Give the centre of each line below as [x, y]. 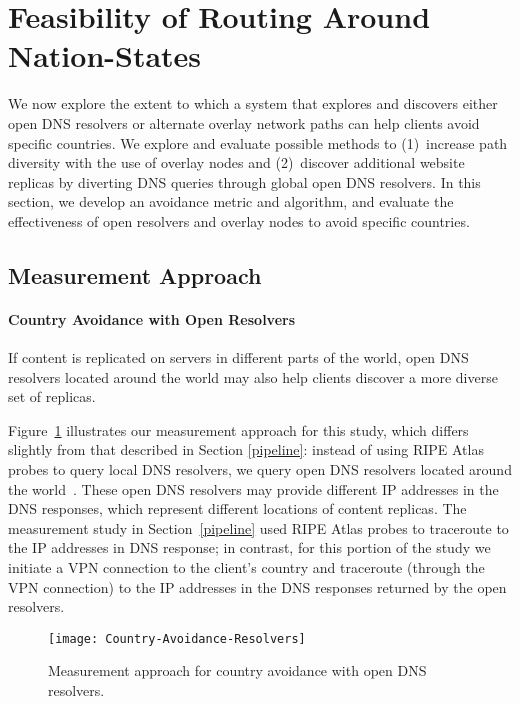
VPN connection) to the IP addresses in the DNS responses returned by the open [257, 586]
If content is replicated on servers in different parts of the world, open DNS [238, 357]
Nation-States [105, 55]
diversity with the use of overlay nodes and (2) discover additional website [236, 162]
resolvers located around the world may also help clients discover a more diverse [253, 376]
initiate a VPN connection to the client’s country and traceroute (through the [246, 566]
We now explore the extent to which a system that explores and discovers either [253, 103]
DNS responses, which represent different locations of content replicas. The [237, 508]
